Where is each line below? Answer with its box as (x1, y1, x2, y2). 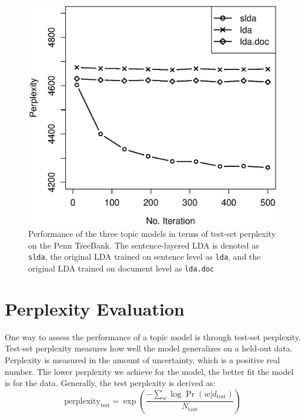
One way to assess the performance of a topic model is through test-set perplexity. (5, 330, 301, 343)
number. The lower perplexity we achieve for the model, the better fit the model (5, 365, 294, 377)
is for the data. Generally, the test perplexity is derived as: (5, 377, 216, 389)
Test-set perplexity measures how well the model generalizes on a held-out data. (5, 342, 293, 354)
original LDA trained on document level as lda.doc (28, 262, 214, 274)
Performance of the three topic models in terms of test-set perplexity (28, 227, 276, 240)
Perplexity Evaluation (5, 296, 185, 320)
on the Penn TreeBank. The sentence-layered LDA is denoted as (28, 239, 259, 251)
